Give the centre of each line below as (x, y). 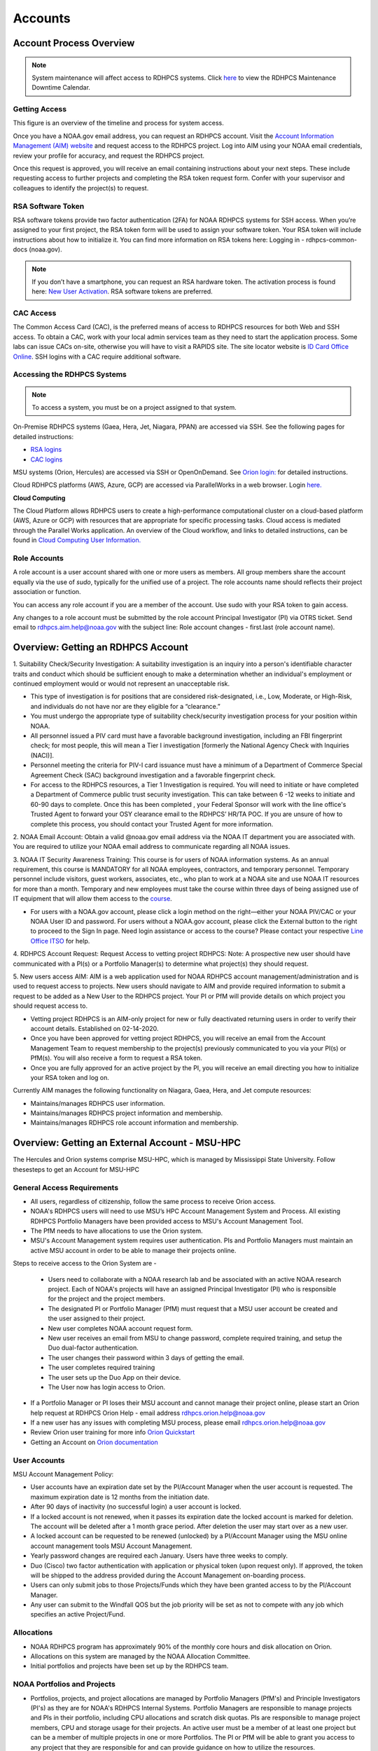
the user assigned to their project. (97, 1319)
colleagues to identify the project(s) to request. (81, 188)
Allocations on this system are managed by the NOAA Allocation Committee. (140, 1656)
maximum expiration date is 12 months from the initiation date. (120, 1497)
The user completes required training (101, 1368)
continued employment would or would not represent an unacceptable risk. (121, 684)
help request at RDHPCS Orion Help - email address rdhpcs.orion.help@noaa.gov (148, 1413)
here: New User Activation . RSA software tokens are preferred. (122, 291)
